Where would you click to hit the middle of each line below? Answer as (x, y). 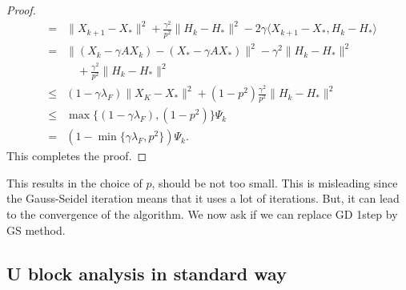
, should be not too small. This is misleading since (275, 182)
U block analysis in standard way (147, 273)
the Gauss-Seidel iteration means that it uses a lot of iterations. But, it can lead (203, 198)
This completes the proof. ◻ (77, 156)
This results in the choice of (74, 182)
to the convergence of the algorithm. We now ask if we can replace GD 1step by (202, 214)
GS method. (36, 230)
